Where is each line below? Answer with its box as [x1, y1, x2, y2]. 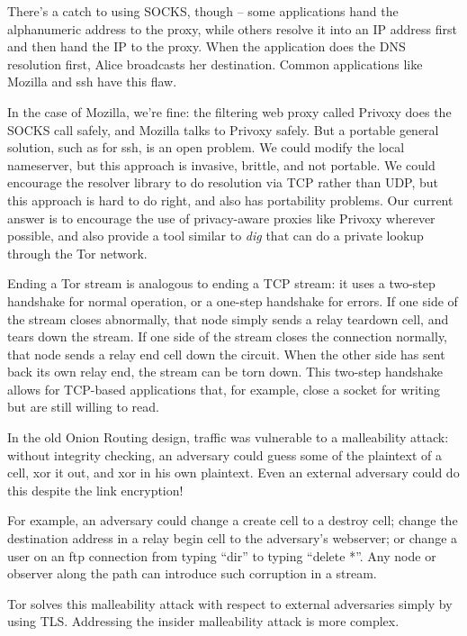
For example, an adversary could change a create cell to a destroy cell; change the [7, 511, 458, 530]
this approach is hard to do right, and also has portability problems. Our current [7, 190, 454, 209]
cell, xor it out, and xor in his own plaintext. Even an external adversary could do [7, 463, 460, 482]
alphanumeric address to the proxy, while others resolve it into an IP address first [7, 19, 457, 38]
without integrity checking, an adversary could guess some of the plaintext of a [7, 445, 443, 464]
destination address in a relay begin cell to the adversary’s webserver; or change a [7, 529, 458, 548]
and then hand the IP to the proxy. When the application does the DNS [7, 37, 406, 56]
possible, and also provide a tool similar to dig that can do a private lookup [7, 226, 424, 245]
